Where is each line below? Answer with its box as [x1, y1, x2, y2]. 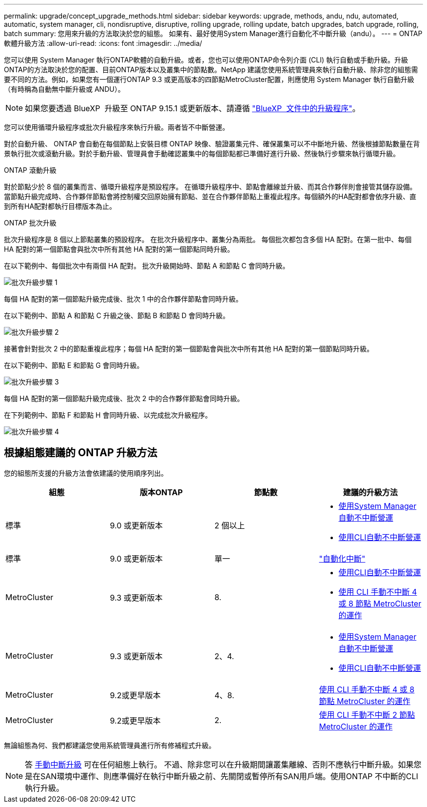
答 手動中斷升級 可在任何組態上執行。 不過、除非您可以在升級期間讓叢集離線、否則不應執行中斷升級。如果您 [25, 759, 422, 769]
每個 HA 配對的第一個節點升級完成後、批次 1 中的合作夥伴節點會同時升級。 [4, 295, 243, 303]
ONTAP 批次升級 [4, 219, 57, 227]
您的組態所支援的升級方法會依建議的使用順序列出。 [4, 468, 168, 477]
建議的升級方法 [343, 487, 398, 497]
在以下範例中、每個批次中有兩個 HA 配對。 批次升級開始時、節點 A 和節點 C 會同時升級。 [4, 262, 290, 270]
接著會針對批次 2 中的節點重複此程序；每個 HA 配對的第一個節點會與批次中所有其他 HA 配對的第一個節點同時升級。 [4, 344, 374, 353]
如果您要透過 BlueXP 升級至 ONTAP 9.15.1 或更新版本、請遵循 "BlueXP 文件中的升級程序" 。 [25, 103, 360, 113]
